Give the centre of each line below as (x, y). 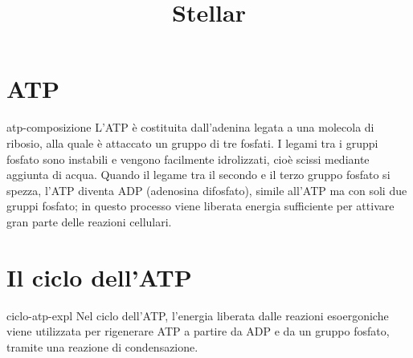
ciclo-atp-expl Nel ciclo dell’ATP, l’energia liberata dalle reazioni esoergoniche (198, 315)
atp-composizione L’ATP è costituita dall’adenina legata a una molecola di (190, 127)
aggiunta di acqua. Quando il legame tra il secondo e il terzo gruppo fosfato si (198, 175)
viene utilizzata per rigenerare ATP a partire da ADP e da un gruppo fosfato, (198, 331)
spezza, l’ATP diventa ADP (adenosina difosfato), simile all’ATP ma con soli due (207, 190)
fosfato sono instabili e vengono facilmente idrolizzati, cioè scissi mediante (188, 159)
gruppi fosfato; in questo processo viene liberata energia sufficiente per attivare (200, 206)
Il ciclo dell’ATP (99, 277)
